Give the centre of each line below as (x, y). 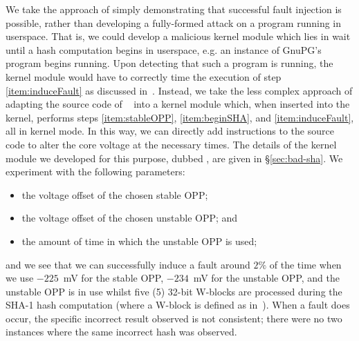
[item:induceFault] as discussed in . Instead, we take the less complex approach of (179, 90)
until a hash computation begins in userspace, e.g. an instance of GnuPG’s (164, 49)
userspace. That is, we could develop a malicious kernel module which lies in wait (178, 36)
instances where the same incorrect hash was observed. (121, 332)
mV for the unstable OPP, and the (266, 278)
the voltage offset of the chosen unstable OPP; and (130, 218)
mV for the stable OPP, (113, 278)
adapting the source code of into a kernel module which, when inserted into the (178, 104)
